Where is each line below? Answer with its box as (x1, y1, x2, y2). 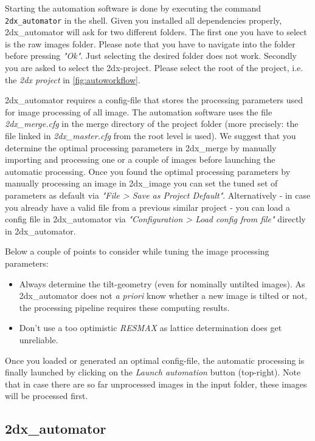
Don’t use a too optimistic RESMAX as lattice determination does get (19, 321, 282, 334)
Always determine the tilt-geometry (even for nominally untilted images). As (19, 277, 305, 290)
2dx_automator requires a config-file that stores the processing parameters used (5, 94, 303, 106)
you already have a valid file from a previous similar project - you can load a (5, 200, 290, 213)
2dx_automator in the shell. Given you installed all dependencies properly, (5, 13, 282, 26)
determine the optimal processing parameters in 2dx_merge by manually (5, 141, 277, 154)
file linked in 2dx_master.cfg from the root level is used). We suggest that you (5, 129, 296, 142)
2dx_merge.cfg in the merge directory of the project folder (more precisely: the (5, 117, 299, 130)
